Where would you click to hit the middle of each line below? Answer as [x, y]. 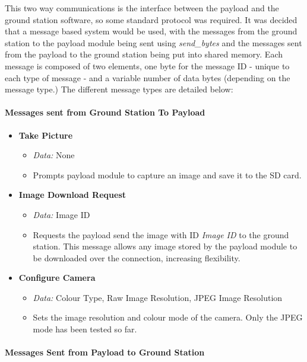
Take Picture [46, 135]
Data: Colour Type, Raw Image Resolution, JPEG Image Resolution [158, 297]
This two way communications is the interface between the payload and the [142, 8]
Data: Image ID [61, 214]
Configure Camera [57, 278]
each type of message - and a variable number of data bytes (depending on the [148, 77]
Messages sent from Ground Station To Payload [105, 112]
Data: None [54, 155]
